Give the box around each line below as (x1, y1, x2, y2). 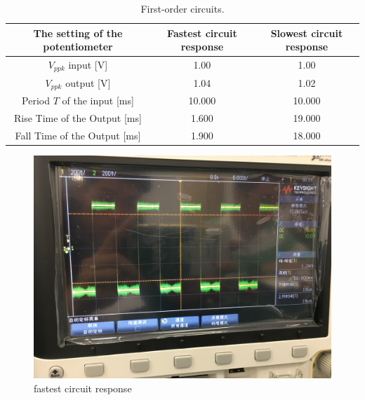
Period (22, 93, 50, 108)
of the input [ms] (62, 93, 134, 108)
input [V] (68, 57, 108, 72)
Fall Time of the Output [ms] (15, 128, 141, 143)
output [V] (65, 75, 111, 90)
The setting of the (33, 25, 123, 40)
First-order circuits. (140, 1, 225, 15)
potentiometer (43, 39, 113, 54)
